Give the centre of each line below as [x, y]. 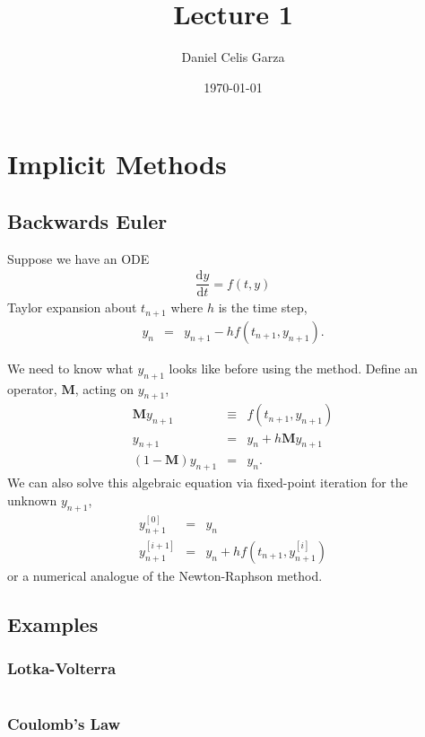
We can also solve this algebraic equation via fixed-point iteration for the [208, 483]
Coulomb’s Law [64, 724]
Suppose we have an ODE [78, 258]
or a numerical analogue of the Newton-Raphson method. [165, 575]
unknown [32, 500]
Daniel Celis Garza [233, 57]
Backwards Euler [87, 220]
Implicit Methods [117, 164]
